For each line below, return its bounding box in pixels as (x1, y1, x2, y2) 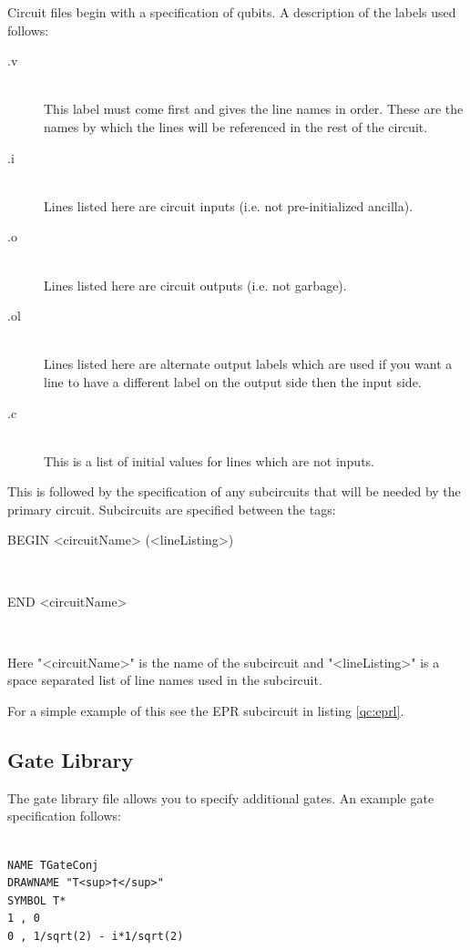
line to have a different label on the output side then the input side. (44, 372, 422, 391)
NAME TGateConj (7, 858, 99, 872)
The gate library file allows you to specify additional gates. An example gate (7, 788, 434, 807)
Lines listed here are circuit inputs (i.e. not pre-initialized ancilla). (44, 196, 414, 215)
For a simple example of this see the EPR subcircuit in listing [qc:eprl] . (7, 701, 404, 720)
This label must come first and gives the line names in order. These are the (44, 99, 464, 118)
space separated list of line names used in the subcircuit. (7, 670, 322, 690)
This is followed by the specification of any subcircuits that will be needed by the (7, 482, 461, 501)
